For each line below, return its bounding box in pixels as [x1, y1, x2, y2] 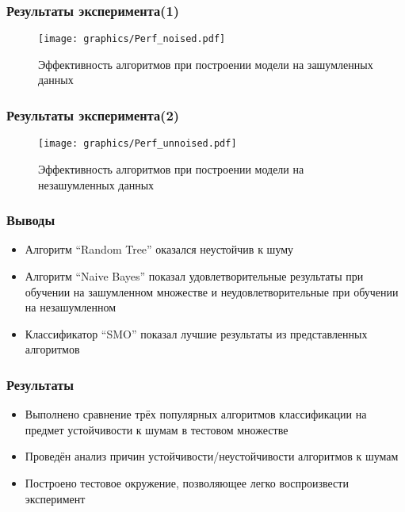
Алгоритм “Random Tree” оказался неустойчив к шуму [25, 241, 294, 258]
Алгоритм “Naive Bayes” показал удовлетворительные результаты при [25, 267, 364, 284]
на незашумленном [25, 299, 117, 315]
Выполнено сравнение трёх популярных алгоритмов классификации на [25, 406, 367, 422]
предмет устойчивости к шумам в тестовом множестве [25, 421, 288, 437]
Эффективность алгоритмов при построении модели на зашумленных [38, 55, 373, 72]
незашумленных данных [38, 176, 155, 193]
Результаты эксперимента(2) [6, 105, 180, 124]
